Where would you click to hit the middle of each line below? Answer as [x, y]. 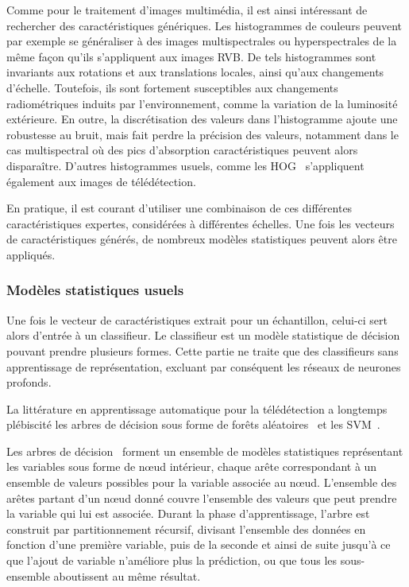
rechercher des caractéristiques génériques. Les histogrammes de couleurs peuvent [204, 25]
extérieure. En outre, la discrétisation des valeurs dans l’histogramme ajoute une [202, 119]
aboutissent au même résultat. [127, 575]
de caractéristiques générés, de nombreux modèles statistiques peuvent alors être [202, 239]
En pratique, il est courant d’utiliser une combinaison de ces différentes [179, 208]
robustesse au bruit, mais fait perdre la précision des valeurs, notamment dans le [203, 134]
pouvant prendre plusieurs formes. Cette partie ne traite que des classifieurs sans [203, 350]
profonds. [29, 382]
